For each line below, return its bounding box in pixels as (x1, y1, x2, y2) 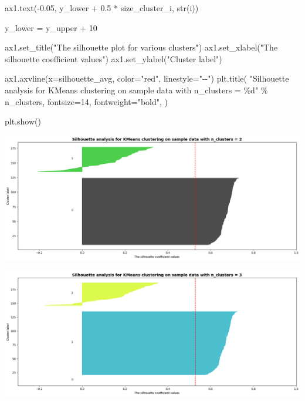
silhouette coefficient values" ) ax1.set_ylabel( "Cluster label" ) (5, 52, 222, 65)
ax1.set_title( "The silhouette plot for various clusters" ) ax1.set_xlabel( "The (5, 41, 278, 53)
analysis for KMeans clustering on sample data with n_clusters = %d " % (5, 83, 268, 96)
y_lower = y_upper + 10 (5, 21, 97, 33)
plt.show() (5, 115, 41, 127)
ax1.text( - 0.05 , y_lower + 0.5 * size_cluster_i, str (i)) (5, 2, 199, 14)
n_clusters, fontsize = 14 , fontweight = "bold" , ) (5, 95, 168, 107)
